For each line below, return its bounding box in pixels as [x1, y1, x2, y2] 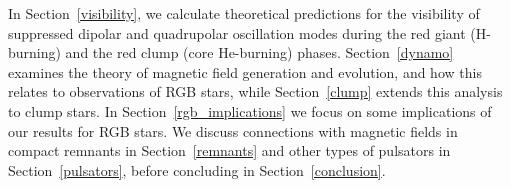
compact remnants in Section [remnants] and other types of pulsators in [8, 140, 451, 161]
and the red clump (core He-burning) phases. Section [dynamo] [65, 42, 454, 63]
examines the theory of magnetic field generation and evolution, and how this [8, 61, 482, 82]
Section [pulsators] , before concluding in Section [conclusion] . [8, 159, 386, 180]
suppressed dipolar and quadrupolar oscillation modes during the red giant [8, 22, 466, 43]
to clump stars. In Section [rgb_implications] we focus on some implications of [8, 100, 492, 121]
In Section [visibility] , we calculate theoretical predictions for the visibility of [8, 3, 480, 23]
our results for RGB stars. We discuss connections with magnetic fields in [8, 120, 458, 141]
